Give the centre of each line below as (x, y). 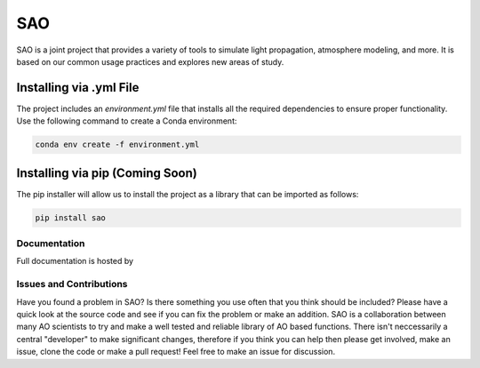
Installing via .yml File (78, 88)
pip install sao (71, 217)
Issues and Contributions (72, 284)
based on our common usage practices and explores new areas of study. (150, 61)
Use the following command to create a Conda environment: (127, 121)
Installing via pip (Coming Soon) (107, 173)
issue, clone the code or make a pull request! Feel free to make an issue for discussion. (176, 352)
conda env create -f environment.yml (117, 145)
